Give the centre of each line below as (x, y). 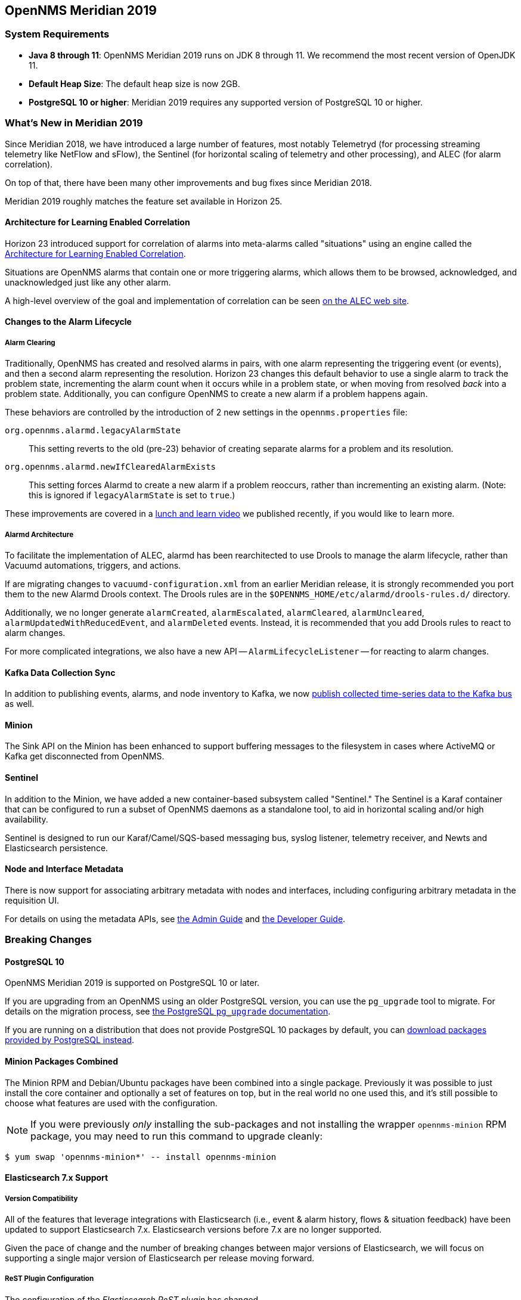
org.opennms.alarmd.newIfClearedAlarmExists (111, 467)
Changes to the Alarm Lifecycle (68, 322)
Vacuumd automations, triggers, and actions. (93, 565)
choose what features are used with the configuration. (111, 1103)
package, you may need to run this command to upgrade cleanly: (177, 1136)
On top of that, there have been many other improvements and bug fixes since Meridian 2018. (188, 182)
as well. (20, 704)
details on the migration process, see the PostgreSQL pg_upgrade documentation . (168, 1012)
